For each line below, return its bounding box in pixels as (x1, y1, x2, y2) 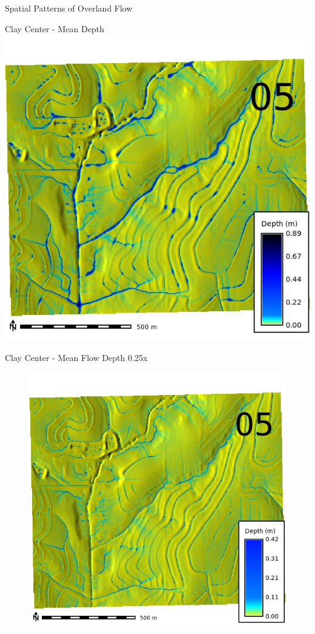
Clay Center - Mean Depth (5, 22, 104, 35)
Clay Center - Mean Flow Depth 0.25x (5, 351, 148, 363)
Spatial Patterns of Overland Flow (5, 2, 133, 14)
